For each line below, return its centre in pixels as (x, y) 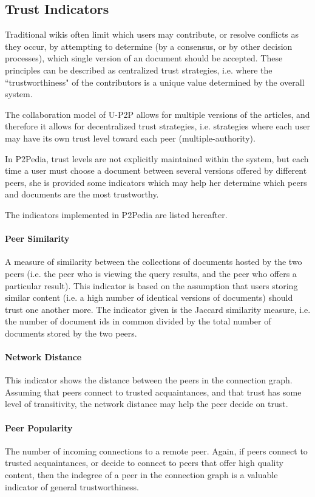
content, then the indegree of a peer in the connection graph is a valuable (141, 475)
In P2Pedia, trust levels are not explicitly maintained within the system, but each (157, 158)
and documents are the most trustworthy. (82, 194)
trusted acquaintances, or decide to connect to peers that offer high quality (144, 463)
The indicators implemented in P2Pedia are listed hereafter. (116, 214)
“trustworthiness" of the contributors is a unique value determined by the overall (155, 82)
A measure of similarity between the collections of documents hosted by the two (154, 262)
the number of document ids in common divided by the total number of (138, 321)
